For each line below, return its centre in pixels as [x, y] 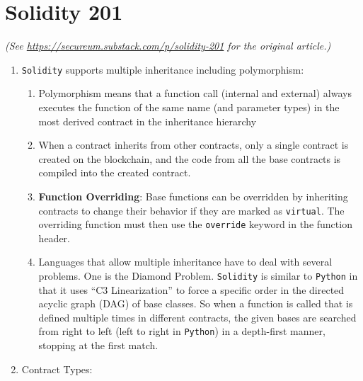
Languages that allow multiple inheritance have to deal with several [185, 262]
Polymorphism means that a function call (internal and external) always [195, 93]
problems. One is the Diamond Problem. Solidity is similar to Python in [198, 276]
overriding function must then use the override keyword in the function [195, 224]
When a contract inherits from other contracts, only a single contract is [194, 145]
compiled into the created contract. [115, 172]
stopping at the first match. [98, 345]
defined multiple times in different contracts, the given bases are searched [197, 317]
